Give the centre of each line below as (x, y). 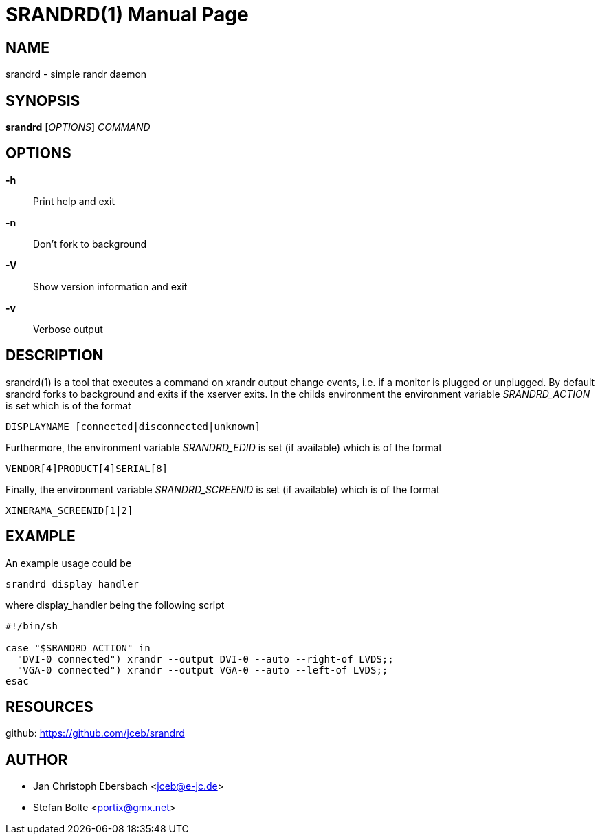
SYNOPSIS (43, 100)
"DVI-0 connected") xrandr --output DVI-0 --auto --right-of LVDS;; (205, 659)
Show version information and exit (110, 286)
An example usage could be (69, 563)
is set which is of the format (68, 405)
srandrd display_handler (72, 584)
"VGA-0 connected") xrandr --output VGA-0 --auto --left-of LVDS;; (202, 670)
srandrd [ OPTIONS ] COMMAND (78, 127)
